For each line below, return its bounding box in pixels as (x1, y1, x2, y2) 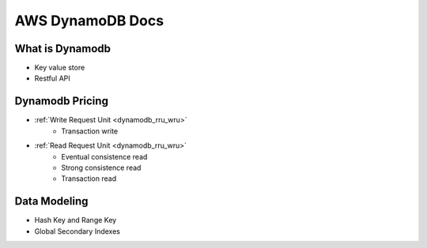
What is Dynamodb (14, 42, 111, 55)
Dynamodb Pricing (14, 95, 108, 108)
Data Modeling (14, 194, 89, 209)
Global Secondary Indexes (34, 226, 120, 236)
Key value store (34, 63, 85, 73)
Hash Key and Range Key (34, 216, 117, 225)
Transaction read (61, 174, 117, 183)
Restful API (34, 73, 70, 83)
